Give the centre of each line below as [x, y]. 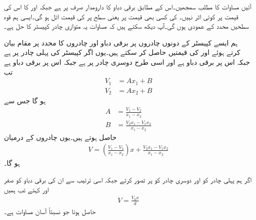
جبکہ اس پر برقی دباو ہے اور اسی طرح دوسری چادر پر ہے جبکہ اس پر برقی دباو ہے [127, 62]
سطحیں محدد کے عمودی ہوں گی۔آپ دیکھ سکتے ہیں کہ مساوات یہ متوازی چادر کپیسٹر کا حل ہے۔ [127, 26]
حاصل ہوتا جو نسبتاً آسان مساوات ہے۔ [50, 211]
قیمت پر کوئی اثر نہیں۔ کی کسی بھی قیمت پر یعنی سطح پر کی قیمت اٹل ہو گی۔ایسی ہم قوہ [121, 16]
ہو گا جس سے [25, 101]
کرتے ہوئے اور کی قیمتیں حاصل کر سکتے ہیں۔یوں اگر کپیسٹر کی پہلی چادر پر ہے [122, 52]
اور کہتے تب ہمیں [26, 189]
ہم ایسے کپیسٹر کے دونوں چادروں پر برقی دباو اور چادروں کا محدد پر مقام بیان [121, 42]
